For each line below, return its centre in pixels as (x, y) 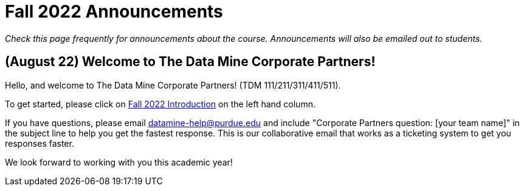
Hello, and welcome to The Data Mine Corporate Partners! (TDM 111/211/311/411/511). (173, 85)
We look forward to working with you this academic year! (119, 162)
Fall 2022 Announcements (114, 12)
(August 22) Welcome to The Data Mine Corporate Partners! (190, 62)
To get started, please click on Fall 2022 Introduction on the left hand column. (160, 104)
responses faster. (40, 143)
